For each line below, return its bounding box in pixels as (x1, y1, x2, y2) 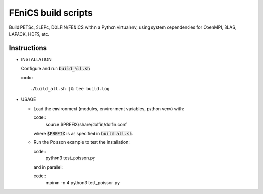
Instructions (9, 44, 47, 52)
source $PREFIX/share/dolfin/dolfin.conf (45, 121, 127, 127)
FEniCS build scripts (9, 7, 93, 18)
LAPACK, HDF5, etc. (9, 31, 50, 37)
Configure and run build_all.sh (21, 66, 90, 72)
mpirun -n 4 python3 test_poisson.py (45, 180, 120, 186)
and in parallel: (33, 164, 63, 170)
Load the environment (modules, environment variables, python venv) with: (33, 105, 185, 112)
